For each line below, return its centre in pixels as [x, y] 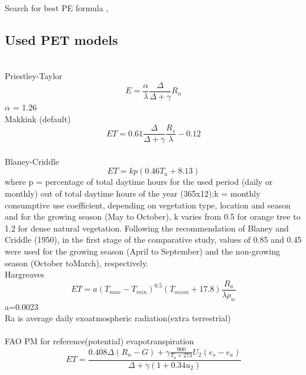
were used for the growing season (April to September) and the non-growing [142, 251]
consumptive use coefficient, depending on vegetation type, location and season [148, 205]
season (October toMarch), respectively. [77, 262]
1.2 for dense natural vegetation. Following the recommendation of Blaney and [147, 228]
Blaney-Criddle [32, 161]
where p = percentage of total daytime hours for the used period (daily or [139, 182]
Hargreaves [25, 274]
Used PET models [61, 39]
